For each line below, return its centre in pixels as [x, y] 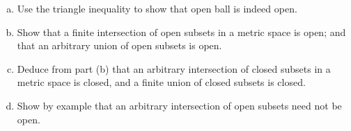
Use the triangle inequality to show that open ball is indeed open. [157, 8]
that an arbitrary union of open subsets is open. [119, 45]
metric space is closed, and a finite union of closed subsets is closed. [161, 82]
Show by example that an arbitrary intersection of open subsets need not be [179, 105]
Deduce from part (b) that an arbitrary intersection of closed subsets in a [174, 68]
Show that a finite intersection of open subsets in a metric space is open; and [181, 32]
